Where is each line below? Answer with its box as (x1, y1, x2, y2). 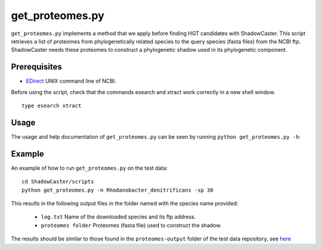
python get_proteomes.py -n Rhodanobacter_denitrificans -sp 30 (21, 186, 214, 193)
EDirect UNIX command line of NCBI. (26, 77, 116, 85)
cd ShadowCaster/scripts (21, 179, 94, 185)
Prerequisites (11, 62, 62, 72)
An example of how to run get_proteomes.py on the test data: (11, 164, 168, 171)
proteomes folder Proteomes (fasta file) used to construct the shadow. (41, 221, 222, 229)
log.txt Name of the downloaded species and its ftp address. (41, 213, 196, 220)
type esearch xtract (21, 102, 82, 110)
